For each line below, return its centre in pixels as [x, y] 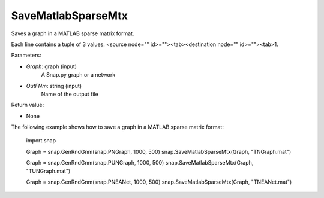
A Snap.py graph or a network [78, 75]
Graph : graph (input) [52, 66]
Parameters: [26, 55]
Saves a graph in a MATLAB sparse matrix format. [73, 33]
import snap [41, 141]
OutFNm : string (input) [54, 86]
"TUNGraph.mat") [48, 171]
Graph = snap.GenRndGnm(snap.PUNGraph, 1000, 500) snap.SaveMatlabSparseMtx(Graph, [140, 163]
